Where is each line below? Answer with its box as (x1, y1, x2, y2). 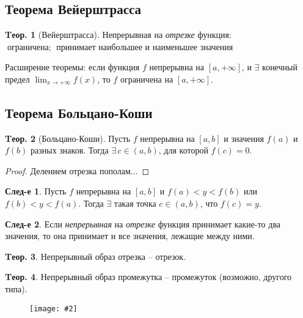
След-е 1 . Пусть (5, 185, 67, 198)
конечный (262, 61, 298, 73)
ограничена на (120, 72, 173, 85)
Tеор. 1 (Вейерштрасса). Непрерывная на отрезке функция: (5, 28, 232, 41)
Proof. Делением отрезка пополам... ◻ (5, 164, 150, 177)
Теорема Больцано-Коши (5, 103, 153, 122)
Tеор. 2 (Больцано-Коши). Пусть (5, 131, 131, 144)
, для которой (158, 144, 208, 157)
